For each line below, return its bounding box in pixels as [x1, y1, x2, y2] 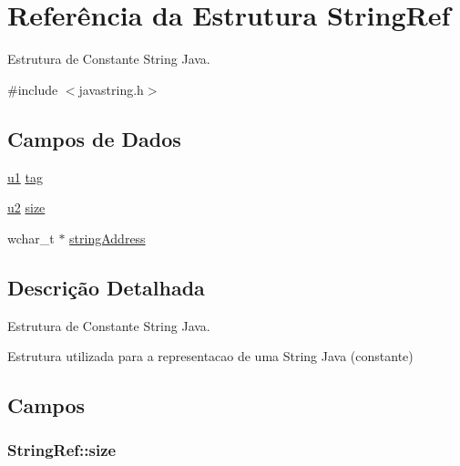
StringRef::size [7, 439, 117, 461]
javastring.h [78, 79, 144, 98]
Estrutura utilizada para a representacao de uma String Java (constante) [7, 347, 414, 366]
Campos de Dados [7, 124, 181, 152]
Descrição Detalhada [7, 273, 205, 301]
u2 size [7, 198, 46, 217]
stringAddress [69, 228, 146, 247]
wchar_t [7, 228, 55, 247]
